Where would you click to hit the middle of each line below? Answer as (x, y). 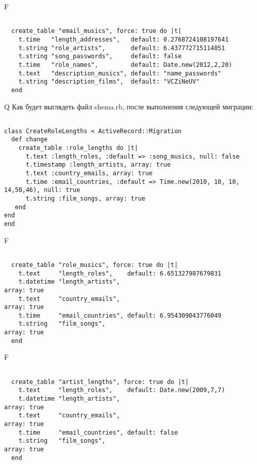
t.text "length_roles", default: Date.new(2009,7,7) (122, 390)
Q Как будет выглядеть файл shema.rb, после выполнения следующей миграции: (129, 106)
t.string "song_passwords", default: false (100, 56)
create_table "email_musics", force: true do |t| (96, 31)
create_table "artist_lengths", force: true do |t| (100, 382)
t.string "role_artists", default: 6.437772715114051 (122, 48)
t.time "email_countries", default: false (98, 432)
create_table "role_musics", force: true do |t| (95, 265)
